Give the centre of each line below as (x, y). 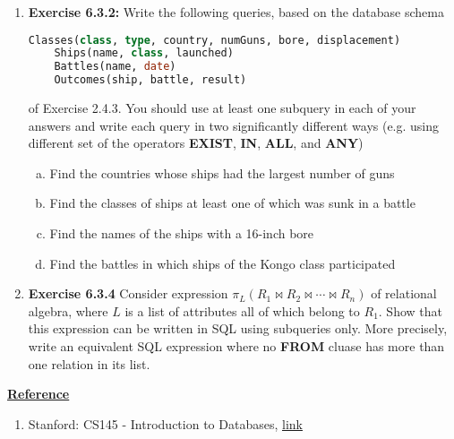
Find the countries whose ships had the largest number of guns (222, 172)
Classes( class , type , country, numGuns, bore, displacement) (214, 40)
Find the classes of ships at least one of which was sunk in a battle (232, 203)
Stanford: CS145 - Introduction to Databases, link (165, 423)
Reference (39, 394)
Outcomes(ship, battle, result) (150, 80)
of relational (404, 293)
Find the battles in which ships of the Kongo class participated (223, 263)
